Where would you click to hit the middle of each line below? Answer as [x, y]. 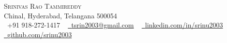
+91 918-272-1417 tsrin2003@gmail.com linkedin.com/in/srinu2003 [115, 25]
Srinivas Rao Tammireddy [43, 6]
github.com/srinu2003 [40, 34]
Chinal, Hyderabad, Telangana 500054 [61, 15]
